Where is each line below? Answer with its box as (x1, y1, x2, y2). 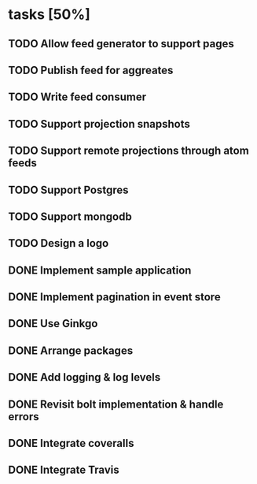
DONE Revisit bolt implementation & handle (8, 397, 224, 411)
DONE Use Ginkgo (8, 317, 98, 330)
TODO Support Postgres (8, 183, 129, 196)
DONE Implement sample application (8, 263, 192, 277)
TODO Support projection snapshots (8, 117, 190, 131)
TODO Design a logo (8, 236, 109, 250)
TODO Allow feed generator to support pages (8, 37, 234, 50)
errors (8, 410, 39, 423)
